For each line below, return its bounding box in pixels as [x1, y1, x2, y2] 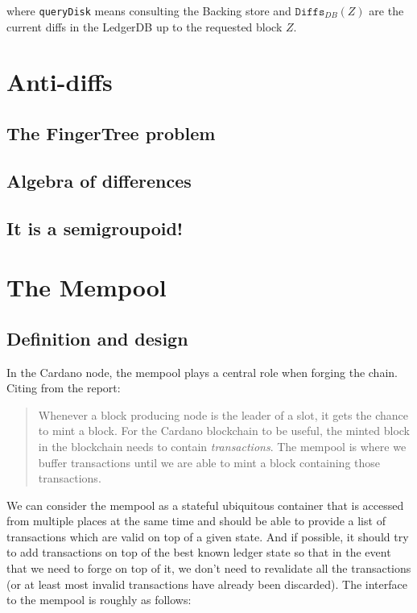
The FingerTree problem [6, 121, 216, 146]
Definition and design [6, 325, 188, 350]
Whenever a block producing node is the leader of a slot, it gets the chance [38, 406, 409, 423]
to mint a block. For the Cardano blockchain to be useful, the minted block [38, 422, 410, 439]
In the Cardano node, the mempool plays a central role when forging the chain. [6, 363, 398, 380]
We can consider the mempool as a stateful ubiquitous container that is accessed [6, 496, 404, 513]
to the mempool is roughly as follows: [6, 591, 192, 608]
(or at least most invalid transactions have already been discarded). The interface [6, 575, 407, 592]
